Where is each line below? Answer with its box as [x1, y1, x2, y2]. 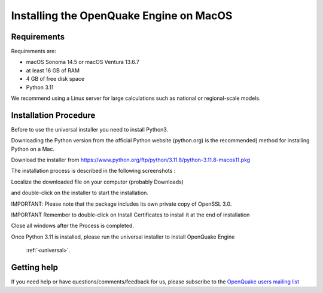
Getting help [11, 263, 58, 273]
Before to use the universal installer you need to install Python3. [11, 126, 169, 133]
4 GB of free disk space [26, 75, 85, 83]
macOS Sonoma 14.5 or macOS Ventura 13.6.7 [26, 59, 140, 66]
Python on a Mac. [11, 145, 55, 152]
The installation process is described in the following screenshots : [11, 167, 176, 175]
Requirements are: [11, 48, 56, 55]
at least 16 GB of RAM [26, 66, 80, 74]
